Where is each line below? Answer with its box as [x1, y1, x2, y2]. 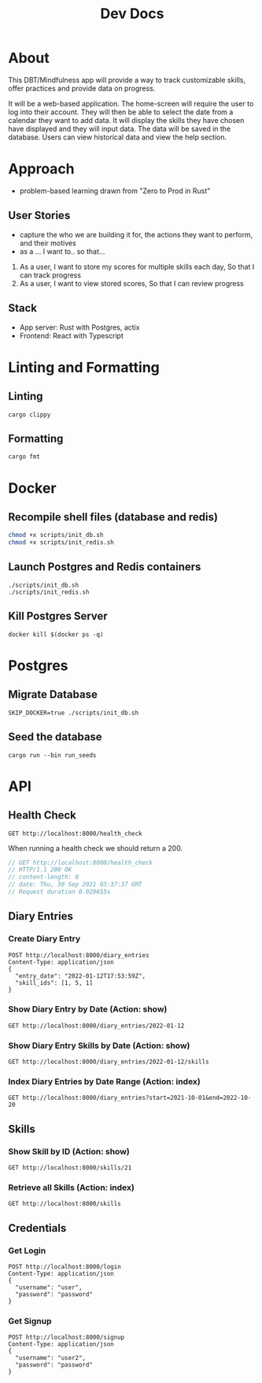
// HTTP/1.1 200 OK [8, 866, 72, 874]
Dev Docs [100, 5, 164, 23]
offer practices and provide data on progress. [8, 84, 156, 93]
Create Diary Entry [8, 934, 81, 945]
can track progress [19, 270, 81, 280]
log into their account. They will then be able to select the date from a [8, 107, 234, 117]
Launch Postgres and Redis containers [8, 561, 201, 574]
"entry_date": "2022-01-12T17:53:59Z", [15, 971, 146, 980]
